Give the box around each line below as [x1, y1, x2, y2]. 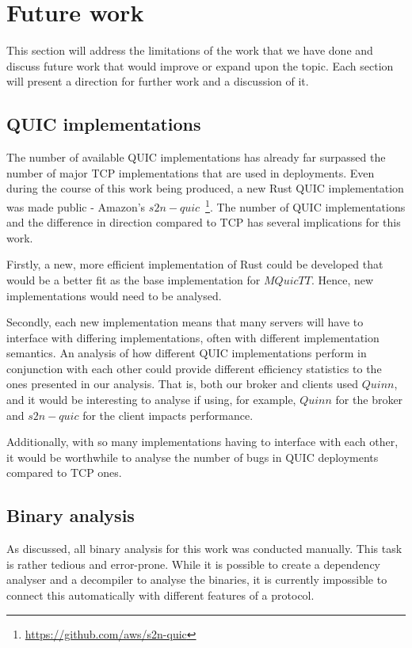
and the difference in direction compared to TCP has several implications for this [6, 214, 401, 231]
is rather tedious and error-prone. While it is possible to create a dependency [6, 555, 380, 572]
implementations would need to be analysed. [6, 287, 222, 303]
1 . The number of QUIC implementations [205, 196, 406, 215]
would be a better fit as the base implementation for [6, 271, 261, 288]
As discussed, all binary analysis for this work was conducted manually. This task [6, 540, 402, 557]
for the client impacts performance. [82, 406, 254, 423]
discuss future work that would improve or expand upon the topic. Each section [6, 57, 394, 74]
